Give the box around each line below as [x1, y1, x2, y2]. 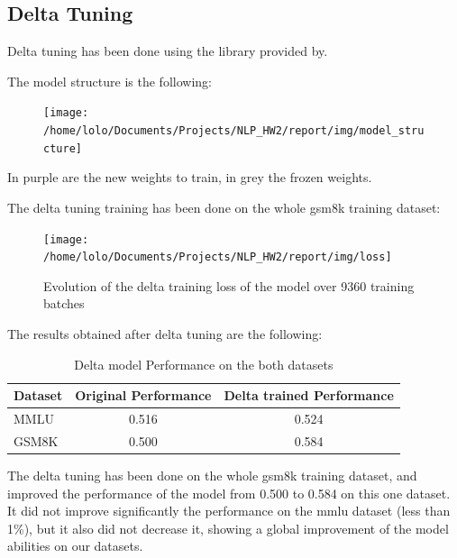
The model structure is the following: [7, 71, 212, 90]
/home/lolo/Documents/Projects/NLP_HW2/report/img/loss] [43, 251, 392, 264]
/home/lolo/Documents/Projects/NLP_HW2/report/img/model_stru [43, 124, 425, 138]
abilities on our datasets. [7, 536, 143, 555]
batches [43, 294, 85, 313]
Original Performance [75, 386, 212, 405]
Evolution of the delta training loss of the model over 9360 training [43, 276, 415, 295]
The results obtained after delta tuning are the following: [7, 325, 323, 343]
